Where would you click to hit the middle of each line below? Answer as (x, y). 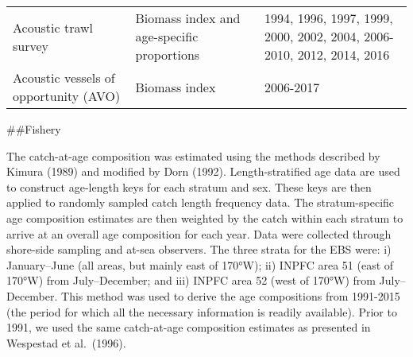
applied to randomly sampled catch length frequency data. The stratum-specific (201, 202)
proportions (168, 54)
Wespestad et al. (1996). (66, 342)
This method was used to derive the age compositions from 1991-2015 (231, 295)
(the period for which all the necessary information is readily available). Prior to (202, 311)
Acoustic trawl (53, 27)
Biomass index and (188, 18)
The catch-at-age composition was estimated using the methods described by (193, 155)
